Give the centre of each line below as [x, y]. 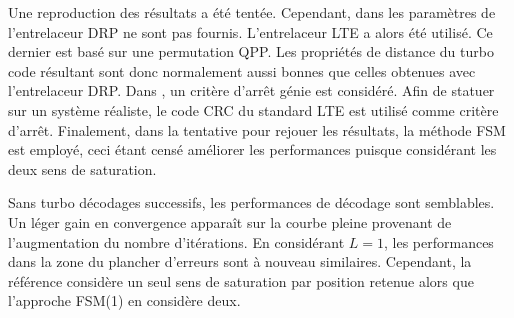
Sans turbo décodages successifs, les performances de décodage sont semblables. [251, 202]
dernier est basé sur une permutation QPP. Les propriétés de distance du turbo [251, 51]
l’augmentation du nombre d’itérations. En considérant [176, 241]
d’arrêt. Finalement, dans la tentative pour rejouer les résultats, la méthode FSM [257, 129]
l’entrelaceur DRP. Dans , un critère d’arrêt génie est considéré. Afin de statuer [251, 90]
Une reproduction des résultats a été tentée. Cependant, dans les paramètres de [252, 12]
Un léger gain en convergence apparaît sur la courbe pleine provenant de [230, 221]
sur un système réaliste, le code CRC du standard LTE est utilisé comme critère [253, 109]
